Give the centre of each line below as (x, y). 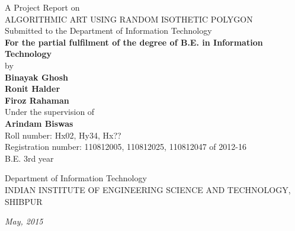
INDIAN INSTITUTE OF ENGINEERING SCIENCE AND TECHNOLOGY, (148, 189)
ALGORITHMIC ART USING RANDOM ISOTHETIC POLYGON (129, 19)
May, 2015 (24, 221)
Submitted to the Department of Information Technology (108, 31)
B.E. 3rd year (29, 158)
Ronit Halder (33, 89)
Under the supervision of (50, 112)
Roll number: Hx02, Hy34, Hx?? (63, 135)
